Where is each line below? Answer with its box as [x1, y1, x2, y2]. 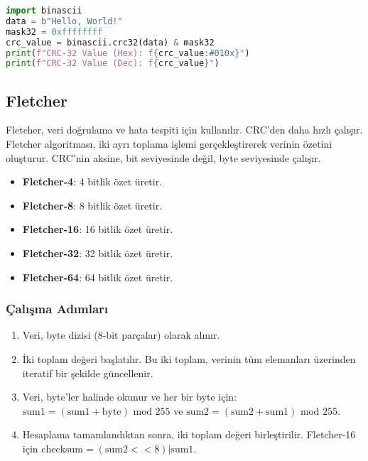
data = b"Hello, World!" [6, 16, 123, 26]
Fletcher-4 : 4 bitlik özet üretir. [22, 174, 163, 189]
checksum [41, 444, 84, 455]
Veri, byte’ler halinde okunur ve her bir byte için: [22, 389, 237, 404]
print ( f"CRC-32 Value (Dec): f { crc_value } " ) [6, 58, 220, 69]
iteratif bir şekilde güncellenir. [22, 365, 153, 380]
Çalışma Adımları [6, 300, 109, 318]
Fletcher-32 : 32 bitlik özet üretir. [22, 246, 173, 261]
